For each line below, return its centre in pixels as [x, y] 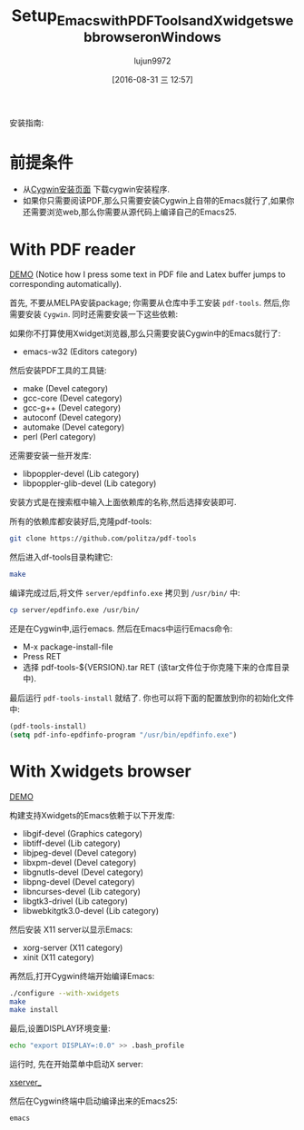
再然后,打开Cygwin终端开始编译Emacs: [82, 976]
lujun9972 [152, 61]
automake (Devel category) [74, 427]
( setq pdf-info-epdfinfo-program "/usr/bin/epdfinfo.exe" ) [123, 735]
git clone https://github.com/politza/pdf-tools [103, 539]
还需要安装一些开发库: [51, 456]
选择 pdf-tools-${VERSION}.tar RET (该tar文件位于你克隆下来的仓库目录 [156, 668]
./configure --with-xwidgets [64, 993]
